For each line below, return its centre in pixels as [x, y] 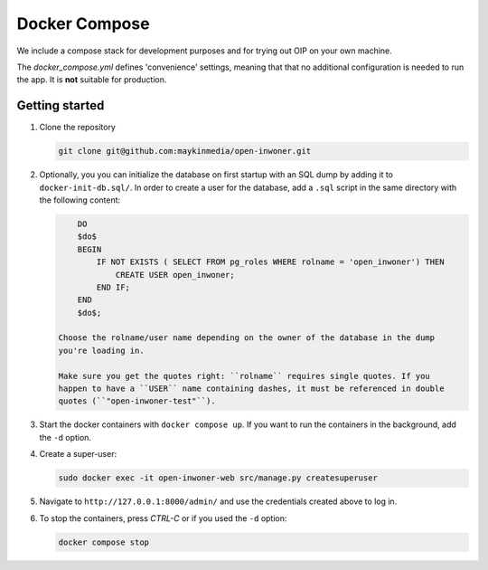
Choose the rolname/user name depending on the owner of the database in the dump [247, 338]
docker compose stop [103, 542]
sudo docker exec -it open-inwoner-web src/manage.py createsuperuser [218, 478]
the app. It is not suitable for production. [92, 80]
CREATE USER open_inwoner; [175, 275]
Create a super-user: [78, 454]
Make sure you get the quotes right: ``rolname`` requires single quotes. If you [244, 376]
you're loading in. [101, 350]
